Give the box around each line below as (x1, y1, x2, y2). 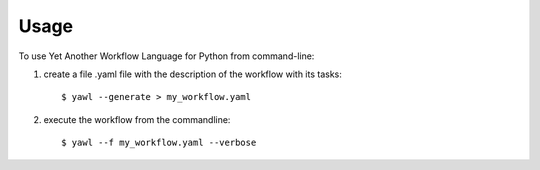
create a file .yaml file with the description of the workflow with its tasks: (43, 68, 342, 80)
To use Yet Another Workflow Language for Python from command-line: (18, 50, 315, 62)
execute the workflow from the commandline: (43, 113, 231, 125)
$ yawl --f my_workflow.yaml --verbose (61, 137, 257, 149)
